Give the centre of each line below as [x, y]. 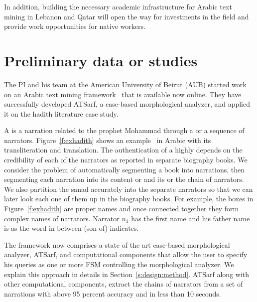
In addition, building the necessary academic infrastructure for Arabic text [118, 6]
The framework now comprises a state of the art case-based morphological [117, 244]
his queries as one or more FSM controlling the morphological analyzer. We [119, 264]
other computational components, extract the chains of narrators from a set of [124, 284]
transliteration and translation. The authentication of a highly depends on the [123, 150]
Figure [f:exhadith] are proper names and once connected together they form [122, 209]
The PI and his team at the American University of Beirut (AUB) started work [125, 84]
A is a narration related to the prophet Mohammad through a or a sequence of [124, 130]
